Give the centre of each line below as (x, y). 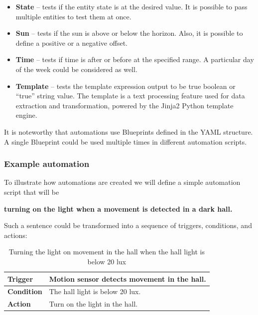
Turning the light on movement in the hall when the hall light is (107, 252)
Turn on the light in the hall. (93, 304)
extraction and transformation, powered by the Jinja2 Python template (125, 105)
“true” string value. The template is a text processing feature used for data (130, 96)
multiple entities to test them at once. (73, 16)
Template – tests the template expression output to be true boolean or (126, 86)
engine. (26, 115)
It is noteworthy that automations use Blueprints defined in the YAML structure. (129, 131)
